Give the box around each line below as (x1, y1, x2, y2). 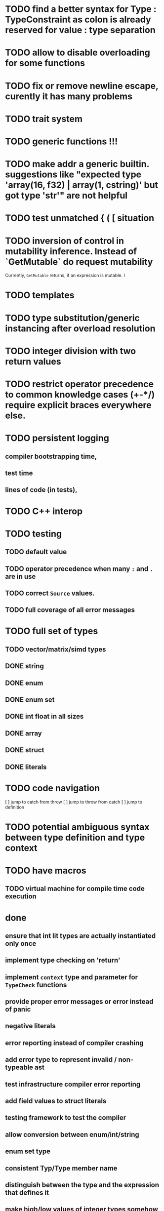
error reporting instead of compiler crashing (5, 1039, 144, 1047)
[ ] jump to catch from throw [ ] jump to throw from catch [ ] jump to (5, 799, 142, 805)
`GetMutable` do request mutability (5, 256, 153, 267)
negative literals (5, 1022, 56, 1030)
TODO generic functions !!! (5, 136, 118, 147)
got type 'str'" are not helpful (5, 190, 127, 201)
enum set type (5, 1147, 51, 1156)
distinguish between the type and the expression (5, 1180, 160, 1189)
